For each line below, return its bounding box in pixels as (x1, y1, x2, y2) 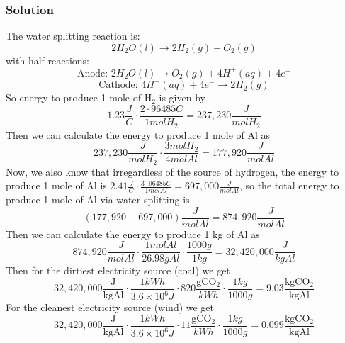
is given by (159, 90, 205, 105)
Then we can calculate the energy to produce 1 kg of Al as (6, 226, 260, 241)
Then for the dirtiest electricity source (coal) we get (6, 263, 230, 278)
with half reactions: (6, 52, 89, 67)
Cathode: (98, 80, 138, 91)
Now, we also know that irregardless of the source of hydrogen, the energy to (6, 164, 339, 179)
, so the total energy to (239, 178, 339, 193)
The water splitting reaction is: (6, 28, 140, 43)
